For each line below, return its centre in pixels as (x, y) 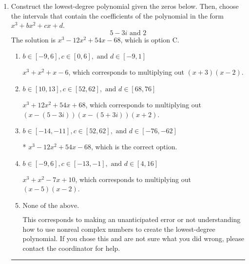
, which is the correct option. (134, 147)
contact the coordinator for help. (71, 248)
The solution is (33, 39)
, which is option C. (150, 39)
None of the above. (51, 206)
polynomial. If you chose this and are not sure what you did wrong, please (133, 238)
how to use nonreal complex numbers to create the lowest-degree (119, 229)
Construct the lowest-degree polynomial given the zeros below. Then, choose (125, 6)
